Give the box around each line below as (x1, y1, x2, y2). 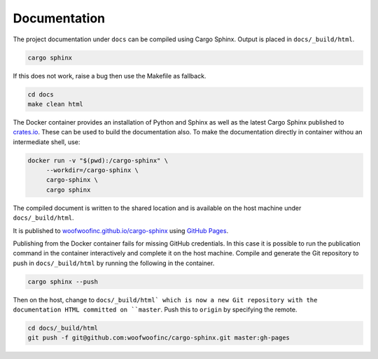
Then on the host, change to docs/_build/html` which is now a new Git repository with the (13, 295, 318, 304)
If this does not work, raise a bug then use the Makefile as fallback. (13, 71, 206, 80)
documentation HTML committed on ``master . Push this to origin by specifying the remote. (13, 305, 297, 314)
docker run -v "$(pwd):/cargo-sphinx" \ (27, 156, 168, 164)
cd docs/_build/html (27, 324, 98, 332)
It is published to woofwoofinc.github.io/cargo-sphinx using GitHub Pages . (13, 226, 229, 234)
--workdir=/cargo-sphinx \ (45, 167, 139, 174)
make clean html (27, 100, 84, 108)
